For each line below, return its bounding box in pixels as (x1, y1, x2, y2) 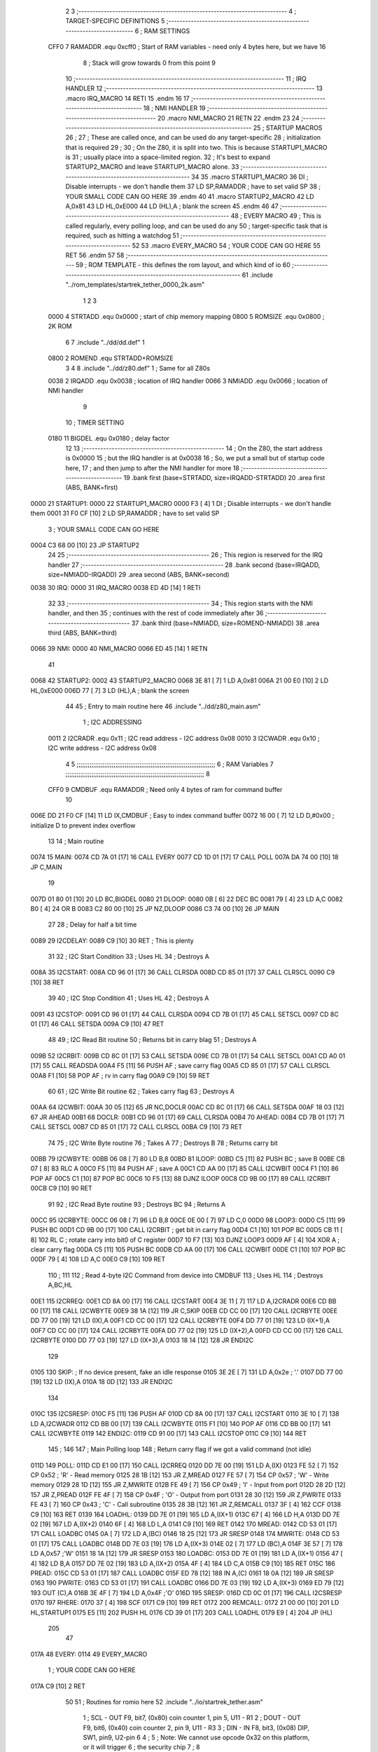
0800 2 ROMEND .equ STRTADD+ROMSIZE (48, 354, 174, 362)
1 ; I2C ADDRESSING (83, 718, 143, 727)
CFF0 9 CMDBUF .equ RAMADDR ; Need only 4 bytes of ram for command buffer (48, 786, 283, 794)
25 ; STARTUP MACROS (253, 123, 323, 132)
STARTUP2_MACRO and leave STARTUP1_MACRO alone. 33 (65, 163, 239, 171)
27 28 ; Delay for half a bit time (48, 920, 137, 929)
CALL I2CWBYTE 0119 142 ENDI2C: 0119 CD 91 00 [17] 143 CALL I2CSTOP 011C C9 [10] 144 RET (30, 1429, 307, 1437)
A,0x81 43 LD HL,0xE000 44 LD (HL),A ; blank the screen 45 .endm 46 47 (65, 202, 279, 210)
